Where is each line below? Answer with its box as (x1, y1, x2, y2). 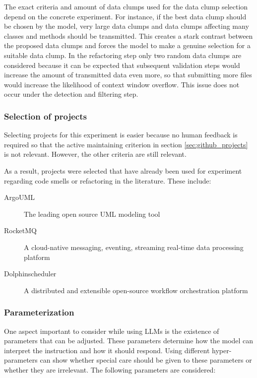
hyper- (211, 345, 232, 355)
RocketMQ (4, 225, 37, 236)
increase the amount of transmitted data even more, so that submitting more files (4, 69, 252, 80)
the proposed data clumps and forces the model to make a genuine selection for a (4, 40, 251, 51)
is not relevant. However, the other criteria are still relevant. (4, 149, 187, 159)
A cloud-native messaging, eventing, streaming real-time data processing (24, 242, 244, 252)
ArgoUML (4, 192, 35, 202)
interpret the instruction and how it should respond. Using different (4, 345, 210, 355)
